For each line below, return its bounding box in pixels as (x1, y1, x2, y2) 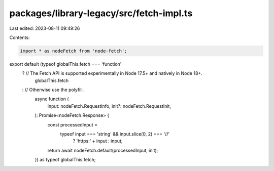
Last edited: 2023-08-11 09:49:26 (9, 25, 80, 31)
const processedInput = (47, 121, 97, 127)
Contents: (9, 34, 30, 40)
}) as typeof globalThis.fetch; (35, 157, 96, 163)
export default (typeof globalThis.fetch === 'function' (9, 61, 122, 67)
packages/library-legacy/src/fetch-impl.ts (9, 8, 193, 19)
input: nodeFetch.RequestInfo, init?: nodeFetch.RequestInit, (47, 103, 171, 109)
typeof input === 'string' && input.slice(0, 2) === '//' (60, 131, 170, 137)
